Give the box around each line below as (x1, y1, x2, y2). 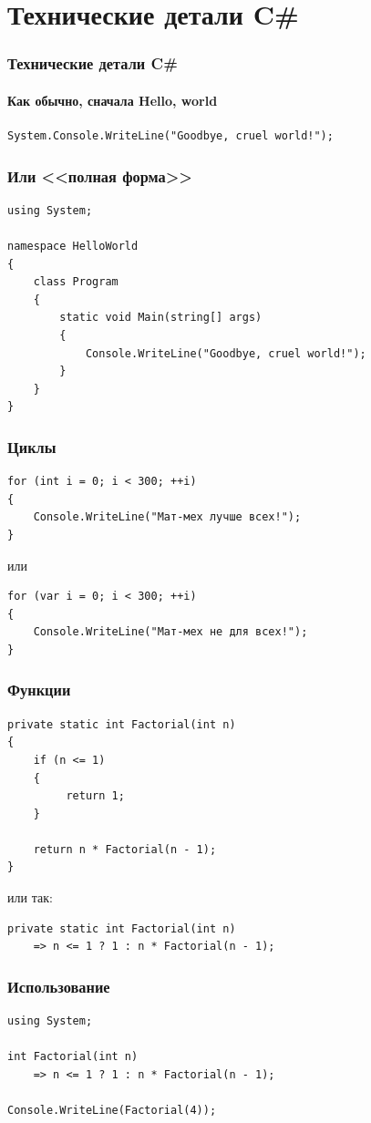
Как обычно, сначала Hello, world (7, 90, 218, 109)
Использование (7, 974, 110, 997)
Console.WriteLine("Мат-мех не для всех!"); (33, 625, 308, 639)
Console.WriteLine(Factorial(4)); (7, 1104, 217, 1118)
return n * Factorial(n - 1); (33, 842, 217, 856)
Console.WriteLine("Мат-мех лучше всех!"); (33, 510, 302, 524)
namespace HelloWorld (7, 240, 139, 253)
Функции (7, 678, 71, 701)
